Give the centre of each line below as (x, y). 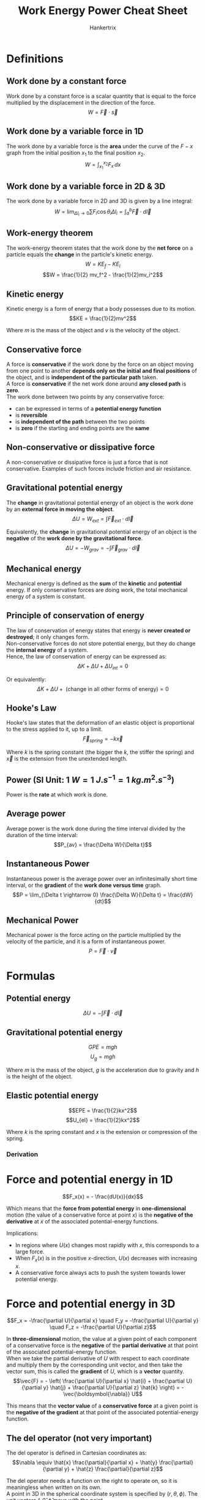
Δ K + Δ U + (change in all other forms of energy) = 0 (103, 688)
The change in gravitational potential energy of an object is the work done (100, 502)
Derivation (22, 1154)
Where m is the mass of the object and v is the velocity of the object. (93, 330)
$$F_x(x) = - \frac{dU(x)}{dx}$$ (103, 1196)
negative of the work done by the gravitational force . (75, 539)
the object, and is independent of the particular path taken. (82, 377)
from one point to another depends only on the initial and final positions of (102, 370)
